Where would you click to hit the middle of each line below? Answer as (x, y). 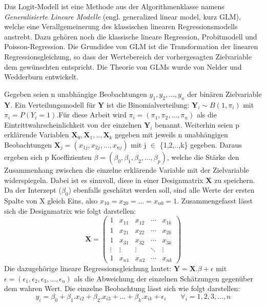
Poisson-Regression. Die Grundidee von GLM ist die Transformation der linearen (131, 46)
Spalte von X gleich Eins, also (51, 200)
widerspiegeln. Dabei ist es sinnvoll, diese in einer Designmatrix (104, 180)
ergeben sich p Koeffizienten (48, 157)
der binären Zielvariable (224, 94)
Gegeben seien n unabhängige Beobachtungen (76, 94)
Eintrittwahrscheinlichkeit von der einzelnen (73, 124)
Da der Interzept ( (33, 190)
